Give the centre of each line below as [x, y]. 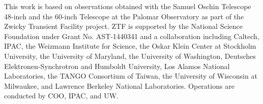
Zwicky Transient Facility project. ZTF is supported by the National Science [123, 26]
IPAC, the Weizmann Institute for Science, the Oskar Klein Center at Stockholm [130, 46]
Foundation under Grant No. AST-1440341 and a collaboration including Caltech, [132, 36]
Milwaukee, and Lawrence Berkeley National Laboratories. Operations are [119, 85]
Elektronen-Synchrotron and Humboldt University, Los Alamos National [117, 66]
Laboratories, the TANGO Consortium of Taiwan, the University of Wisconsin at [131, 76]
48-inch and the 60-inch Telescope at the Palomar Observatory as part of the [124, 16]
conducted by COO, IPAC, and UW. [61, 96]
